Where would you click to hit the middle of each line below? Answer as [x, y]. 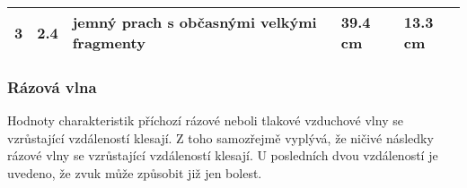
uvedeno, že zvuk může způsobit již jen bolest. [135, 173]
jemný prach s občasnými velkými [194, 22]
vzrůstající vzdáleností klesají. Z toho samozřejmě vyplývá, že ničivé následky [220, 137]
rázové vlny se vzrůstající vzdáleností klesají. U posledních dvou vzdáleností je [223, 155]
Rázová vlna [52, 86]
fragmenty [109, 43]
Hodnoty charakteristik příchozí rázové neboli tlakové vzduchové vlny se [205, 120]
